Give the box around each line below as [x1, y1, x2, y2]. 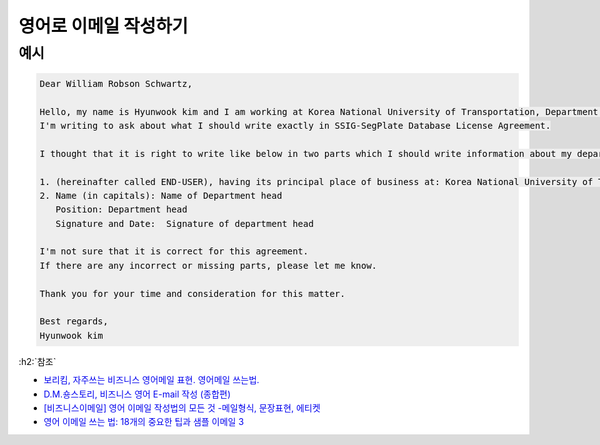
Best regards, [39, 316, 109, 327]
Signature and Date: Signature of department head [55, 218, 314, 229]
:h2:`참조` [18, 355, 57, 367]
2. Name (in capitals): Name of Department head [39, 190, 283, 201]
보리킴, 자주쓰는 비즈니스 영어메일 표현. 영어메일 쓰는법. [43, 374, 260, 386]
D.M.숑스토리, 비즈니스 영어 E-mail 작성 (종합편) [43, 388, 232, 400]
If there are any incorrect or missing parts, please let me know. [39, 260, 378, 271]
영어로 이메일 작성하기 [18, 15, 189, 37]
